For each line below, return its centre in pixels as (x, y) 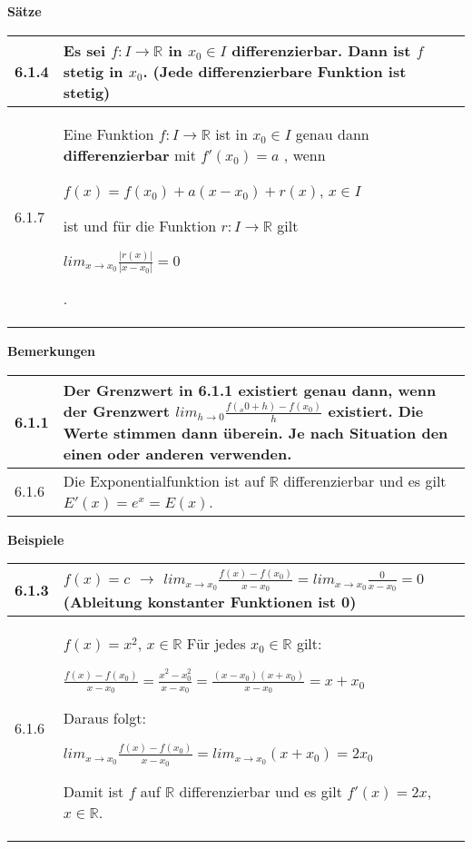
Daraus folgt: (104, 718)
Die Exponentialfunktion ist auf (164, 480)
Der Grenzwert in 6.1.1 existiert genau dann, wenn (250, 390)
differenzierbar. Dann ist (321, 50)
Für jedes (216, 644)
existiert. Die (376, 411)
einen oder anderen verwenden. (177, 453)
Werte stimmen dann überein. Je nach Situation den (256, 432)
